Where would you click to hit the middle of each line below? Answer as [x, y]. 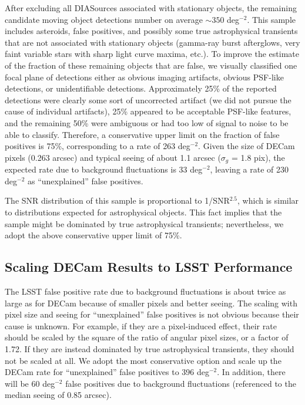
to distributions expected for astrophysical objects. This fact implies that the [143, 212]
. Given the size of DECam [247, 146]
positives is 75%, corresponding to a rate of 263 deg [98, 146]
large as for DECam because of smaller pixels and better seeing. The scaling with [151, 303]
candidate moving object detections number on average [104, 19]
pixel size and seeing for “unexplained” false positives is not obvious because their [152, 314]
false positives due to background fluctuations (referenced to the [181, 383]
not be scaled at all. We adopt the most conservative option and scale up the [143, 360]
